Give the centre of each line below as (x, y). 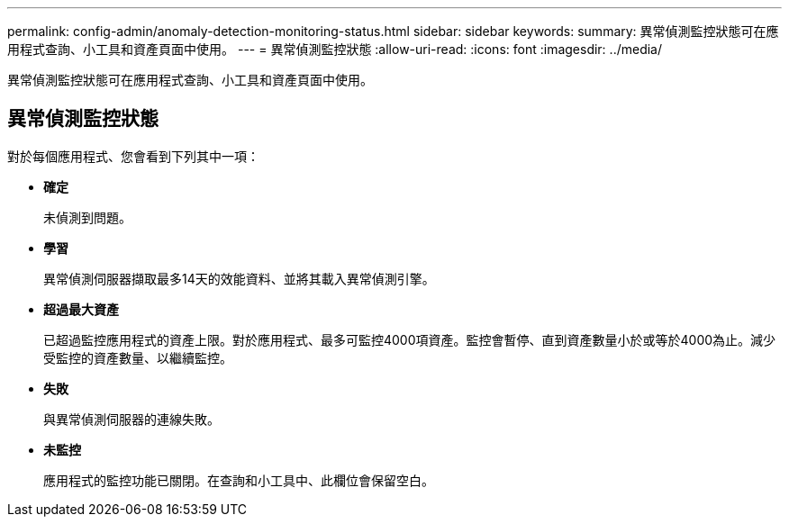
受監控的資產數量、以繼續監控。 (138, 357)
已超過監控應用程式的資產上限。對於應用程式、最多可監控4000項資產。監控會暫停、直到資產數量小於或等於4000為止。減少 (410, 339)
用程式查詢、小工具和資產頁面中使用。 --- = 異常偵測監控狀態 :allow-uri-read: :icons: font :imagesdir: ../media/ (335, 49)
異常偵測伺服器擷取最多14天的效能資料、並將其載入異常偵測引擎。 (239, 278)
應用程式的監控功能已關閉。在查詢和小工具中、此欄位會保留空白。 (239, 480)
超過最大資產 (81, 309)
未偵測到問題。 (87, 217)
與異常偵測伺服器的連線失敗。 (131, 419)
